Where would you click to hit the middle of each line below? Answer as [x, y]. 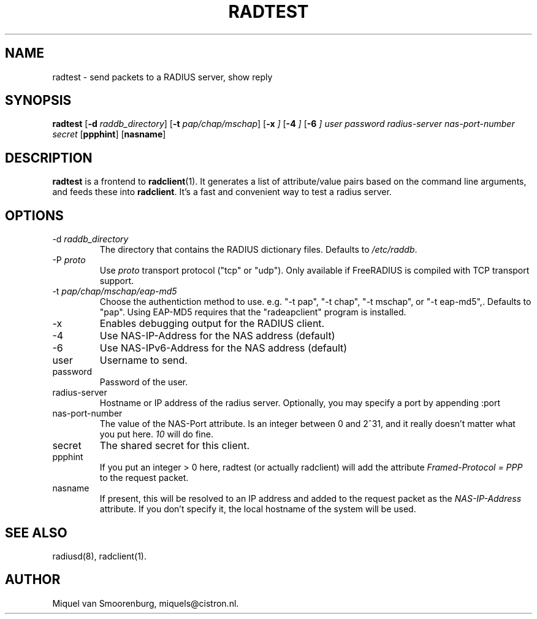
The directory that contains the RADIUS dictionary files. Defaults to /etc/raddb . [258, 250]
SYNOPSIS [38, 101]
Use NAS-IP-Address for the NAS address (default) [217, 336]
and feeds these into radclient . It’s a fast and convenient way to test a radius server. [222, 192]
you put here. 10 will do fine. [156, 434]
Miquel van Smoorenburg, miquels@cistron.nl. [146, 603]
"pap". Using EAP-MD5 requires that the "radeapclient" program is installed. [253, 312]
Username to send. [143, 360]
